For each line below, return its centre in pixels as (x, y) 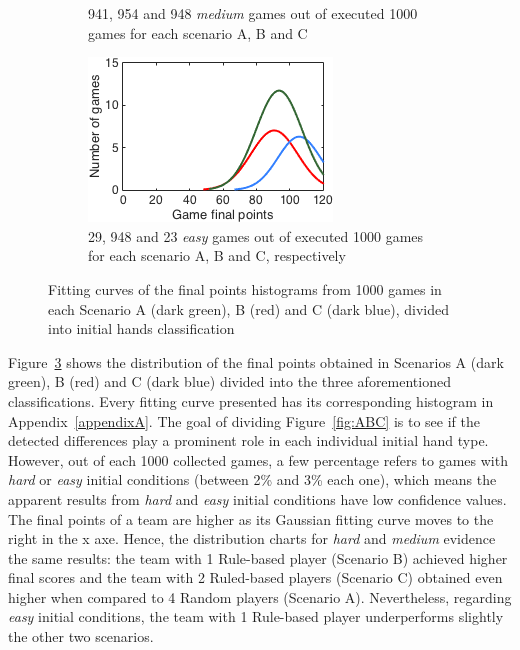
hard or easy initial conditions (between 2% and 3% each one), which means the (252, 479)
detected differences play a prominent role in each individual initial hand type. (248, 440)
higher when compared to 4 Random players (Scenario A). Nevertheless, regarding (260, 596)
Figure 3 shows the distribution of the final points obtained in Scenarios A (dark (256, 361)
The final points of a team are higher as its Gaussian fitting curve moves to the (251, 518)
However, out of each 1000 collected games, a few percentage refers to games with (258, 459)
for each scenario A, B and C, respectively (217, 255)
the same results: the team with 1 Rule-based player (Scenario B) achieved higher (258, 557)
